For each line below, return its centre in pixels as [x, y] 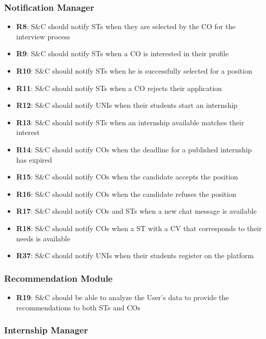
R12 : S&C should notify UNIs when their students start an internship [127, 105]
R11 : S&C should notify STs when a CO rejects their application [119, 88]
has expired [34, 159]
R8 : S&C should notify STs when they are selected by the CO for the [126, 26]
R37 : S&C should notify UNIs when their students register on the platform [135, 255]
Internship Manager [46, 330]
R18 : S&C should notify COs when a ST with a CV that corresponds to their [139, 228]
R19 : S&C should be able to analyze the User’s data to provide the [122, 297]
